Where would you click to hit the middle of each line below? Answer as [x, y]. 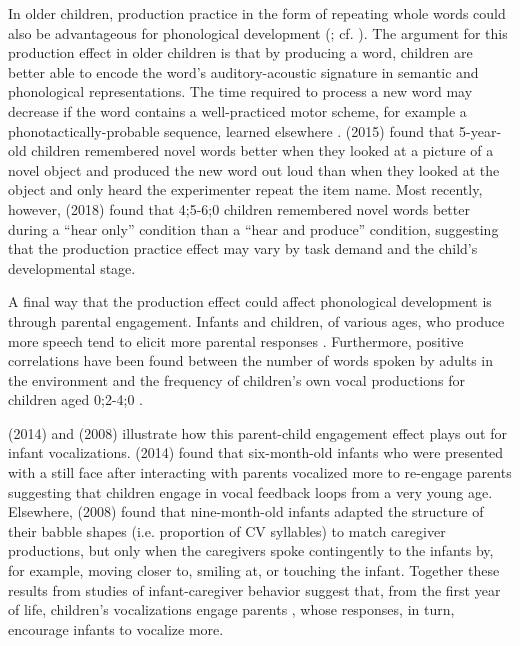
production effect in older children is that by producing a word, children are [240, 52]
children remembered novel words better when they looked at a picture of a [262, 150]
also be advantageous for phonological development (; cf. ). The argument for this [258, 32]
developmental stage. [72, 267]
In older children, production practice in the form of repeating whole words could [257, 13]
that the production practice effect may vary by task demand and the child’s [243, 248]
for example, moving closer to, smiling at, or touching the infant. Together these [254, 570]
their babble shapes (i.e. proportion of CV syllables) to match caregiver [227, 530]
